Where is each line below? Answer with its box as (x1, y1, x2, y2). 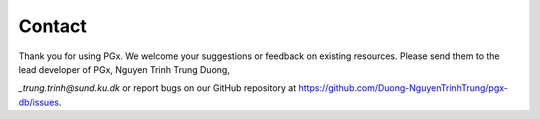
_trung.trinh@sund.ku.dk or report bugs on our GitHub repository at (18, 82, 297, 94)
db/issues (18, 96, 60, 108)
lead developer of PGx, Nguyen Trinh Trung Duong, (18, 63, 230, 75)
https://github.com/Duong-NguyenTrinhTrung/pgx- (298, 82, 509, 94)
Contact (18, 15, 87, 37)
